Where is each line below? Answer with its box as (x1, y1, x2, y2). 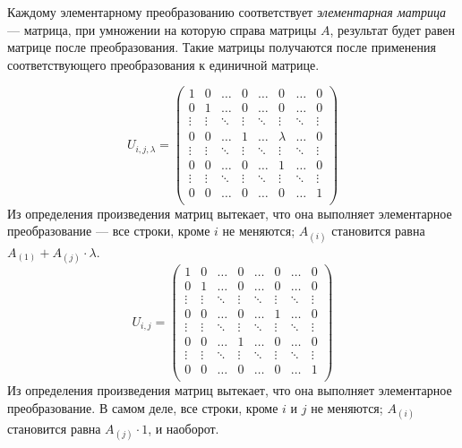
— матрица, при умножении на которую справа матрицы (7, 20, 317, 39)
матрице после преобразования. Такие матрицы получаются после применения (7, 38, 436, 56)
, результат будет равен (329, 20, 456, 39)
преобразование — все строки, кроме (7, 221, 210, 240)
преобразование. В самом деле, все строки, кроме (7, 398, 278, 417)
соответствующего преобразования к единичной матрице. (7, 55, 320, 73)
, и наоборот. (148, 418, 219, 437)
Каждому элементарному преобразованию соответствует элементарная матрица (7, 3, 447, 21)
